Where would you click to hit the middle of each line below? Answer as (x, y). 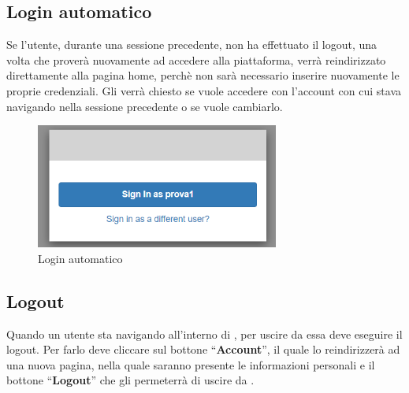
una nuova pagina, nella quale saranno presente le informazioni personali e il (191, 364)
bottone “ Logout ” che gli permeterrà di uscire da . (130, 380)
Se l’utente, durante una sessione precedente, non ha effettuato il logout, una (192, 44)
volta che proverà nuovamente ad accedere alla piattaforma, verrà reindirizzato (196, 59)
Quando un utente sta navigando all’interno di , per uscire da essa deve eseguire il (204, 334)
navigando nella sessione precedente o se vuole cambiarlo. (145, 106)
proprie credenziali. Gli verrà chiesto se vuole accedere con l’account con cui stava (204, 90)
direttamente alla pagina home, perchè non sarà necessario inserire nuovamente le (203, 75)
